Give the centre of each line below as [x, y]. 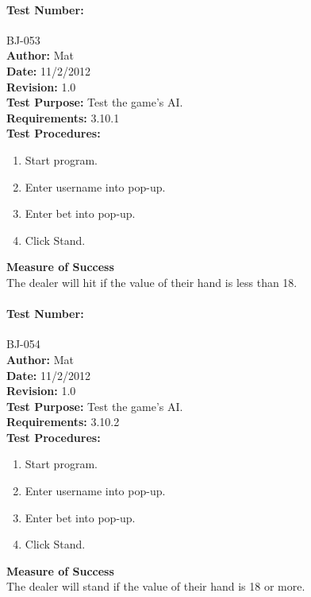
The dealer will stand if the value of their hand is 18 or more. [156, 586]
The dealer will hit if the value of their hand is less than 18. [152, 282]
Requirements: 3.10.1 [63, 117]
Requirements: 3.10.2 [63, 422]
